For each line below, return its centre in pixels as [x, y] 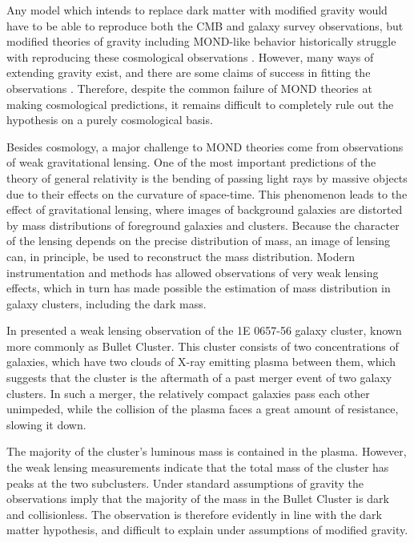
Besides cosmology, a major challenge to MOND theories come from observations [205, 146]
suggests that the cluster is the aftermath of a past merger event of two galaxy [199, 378]
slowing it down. [46, 424]
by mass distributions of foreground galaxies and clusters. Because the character [203, 225]
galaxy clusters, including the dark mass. [107, 303]
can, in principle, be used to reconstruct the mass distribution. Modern [181, 256]
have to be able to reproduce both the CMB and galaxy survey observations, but [205, 25]
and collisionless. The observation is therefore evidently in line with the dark [194, 514]
